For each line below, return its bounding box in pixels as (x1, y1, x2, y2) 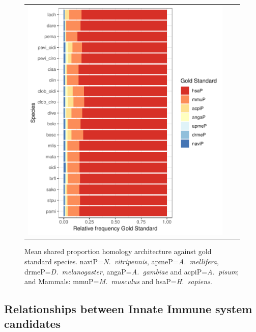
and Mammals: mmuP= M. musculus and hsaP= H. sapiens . (24, 276, 212, 287)
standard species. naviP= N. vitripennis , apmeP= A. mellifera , (24, 256, 219, 266)
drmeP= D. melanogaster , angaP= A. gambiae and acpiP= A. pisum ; (24, 266, 239, 276)
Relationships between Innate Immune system (4, 301, 252, 317)
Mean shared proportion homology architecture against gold (24, 246, 212, 257)
